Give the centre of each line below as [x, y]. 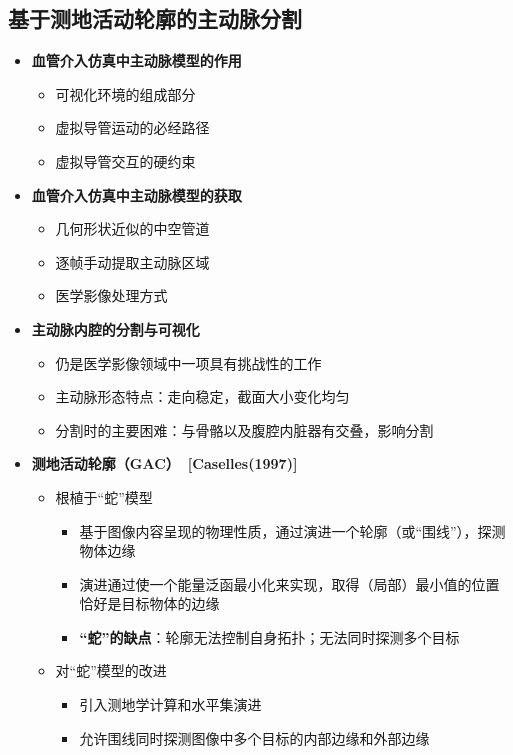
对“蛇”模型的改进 [111, 670]
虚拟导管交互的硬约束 [125, 160]
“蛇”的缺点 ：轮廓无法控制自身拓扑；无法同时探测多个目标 [269, 636]
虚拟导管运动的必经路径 [132, 127]
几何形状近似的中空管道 [132, 228]
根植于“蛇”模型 [104, 496]
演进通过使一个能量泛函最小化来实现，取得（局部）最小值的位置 [289, 583]
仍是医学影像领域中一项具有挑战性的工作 [188, 362]
